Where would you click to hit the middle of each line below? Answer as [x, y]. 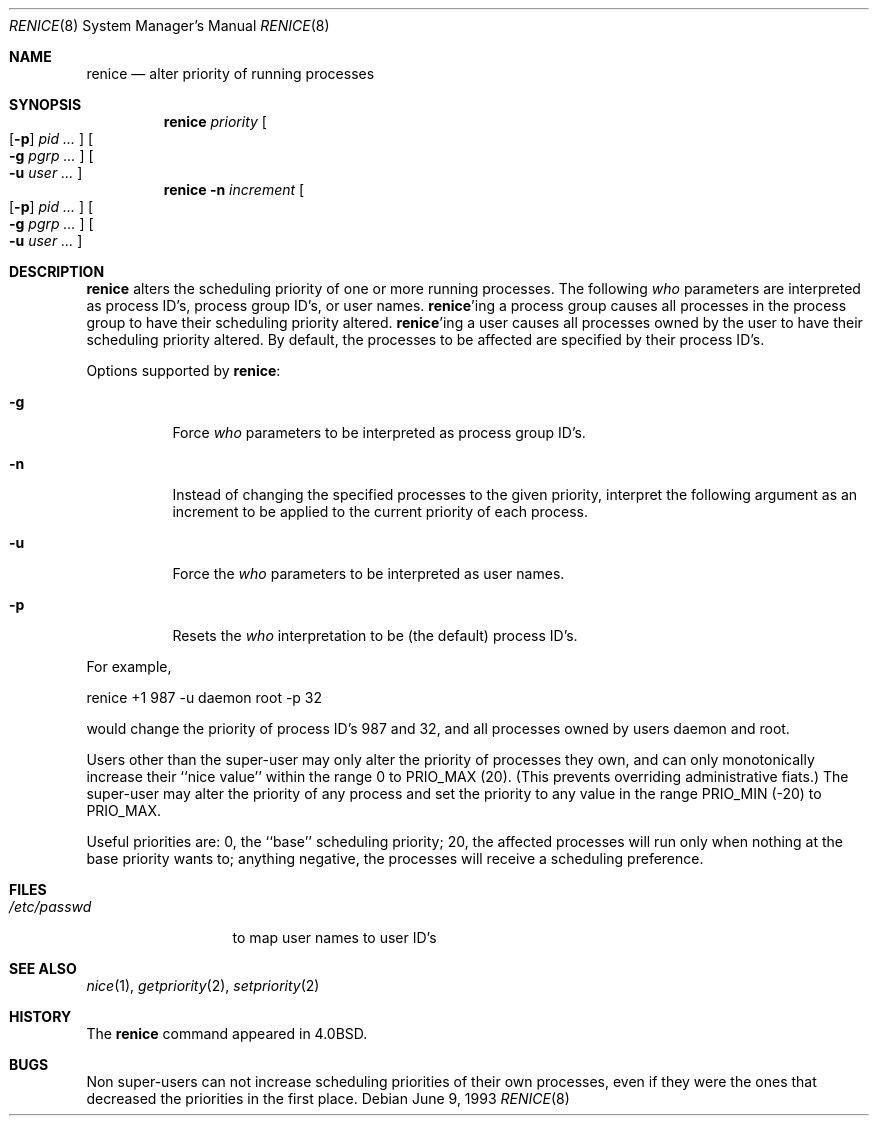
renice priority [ [215, 121]
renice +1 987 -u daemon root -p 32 [204, 697]
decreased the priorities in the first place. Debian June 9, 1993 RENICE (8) [328, 1098]
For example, [129, 666]
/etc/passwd [50, 906]
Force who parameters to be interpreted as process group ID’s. [379, 432]
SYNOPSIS [45, 104]
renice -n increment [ [234, 189]
